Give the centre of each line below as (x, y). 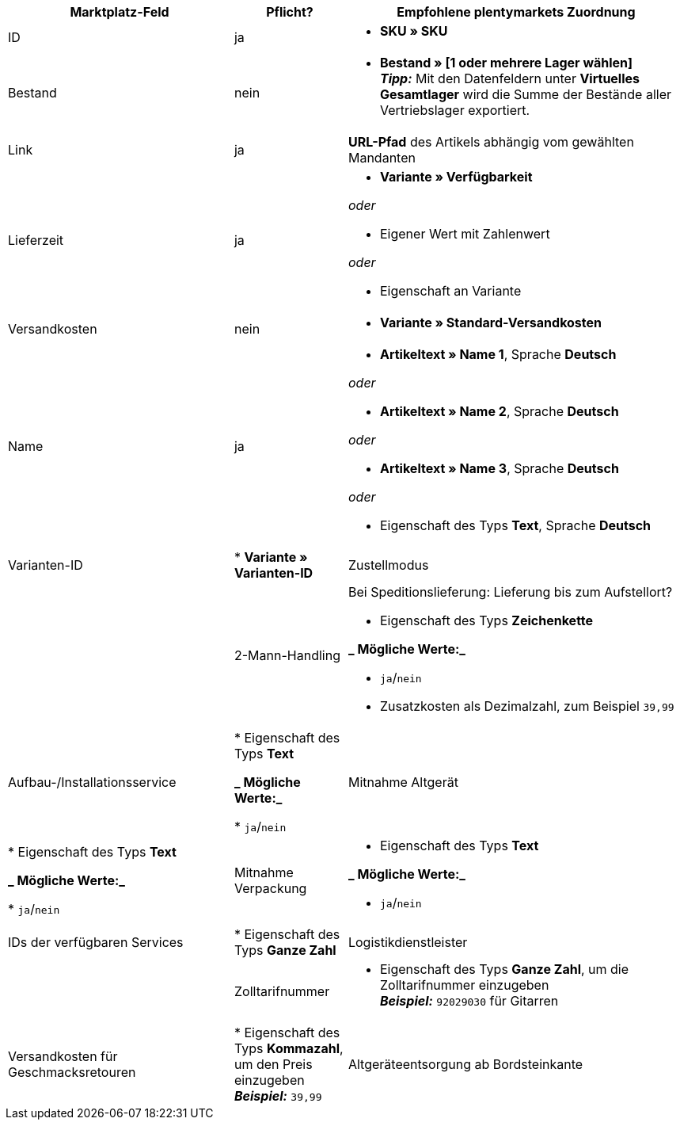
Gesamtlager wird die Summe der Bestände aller (526, 94)
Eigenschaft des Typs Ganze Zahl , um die (504, 969)
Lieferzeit (36, 240)
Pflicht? (290, 12)
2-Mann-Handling (287, 655)
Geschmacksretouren (72, 1072)
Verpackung (270, 888)
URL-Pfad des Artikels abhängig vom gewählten (491, 142)
